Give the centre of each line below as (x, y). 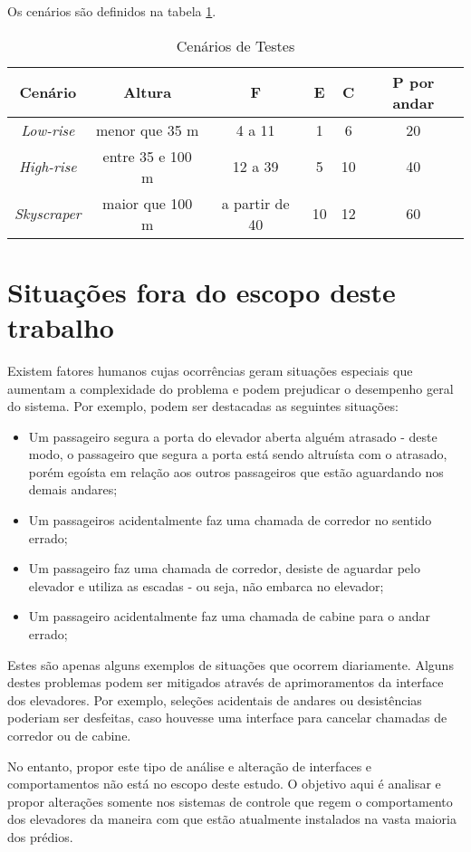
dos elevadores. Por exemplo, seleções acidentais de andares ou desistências (215, 699)
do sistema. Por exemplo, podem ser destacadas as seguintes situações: (203, 406)
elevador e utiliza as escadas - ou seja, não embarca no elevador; (206, 585)
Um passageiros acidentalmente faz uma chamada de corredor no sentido (230, 520)
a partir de (255, 203)
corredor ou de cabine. (69, 735)
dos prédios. (40, 836)
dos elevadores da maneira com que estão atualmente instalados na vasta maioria (232, 819)
